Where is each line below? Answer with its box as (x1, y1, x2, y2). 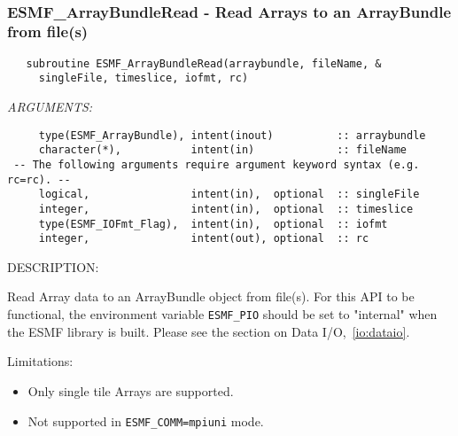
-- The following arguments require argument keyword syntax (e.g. (13, 158, 420, 171)
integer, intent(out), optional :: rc (38, 232, 369, 245)
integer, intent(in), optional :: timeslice (38, 202, 414, 215)
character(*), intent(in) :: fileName (38, 144, 408, 157)
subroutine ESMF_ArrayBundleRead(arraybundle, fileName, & (26, 57, 382, 70)
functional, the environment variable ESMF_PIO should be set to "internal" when (7, 305, 438, 323)
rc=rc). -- (7, 173, 71, 186)
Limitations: (7, 352, 74, 370)
